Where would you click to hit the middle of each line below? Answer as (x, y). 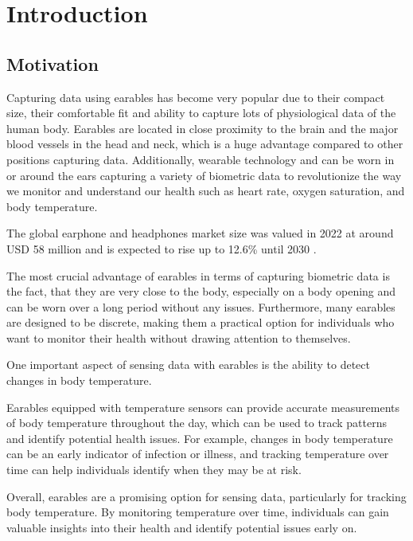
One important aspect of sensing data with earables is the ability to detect (189, 365)
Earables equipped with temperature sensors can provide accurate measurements (203, 407)
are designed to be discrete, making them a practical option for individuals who (201, 322)
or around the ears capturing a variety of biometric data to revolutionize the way (204, 175)
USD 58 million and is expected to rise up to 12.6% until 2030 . (162, 248)
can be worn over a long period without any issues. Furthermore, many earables (201, 306)
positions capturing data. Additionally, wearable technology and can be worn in (201, 159)
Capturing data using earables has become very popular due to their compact (196, 97)
